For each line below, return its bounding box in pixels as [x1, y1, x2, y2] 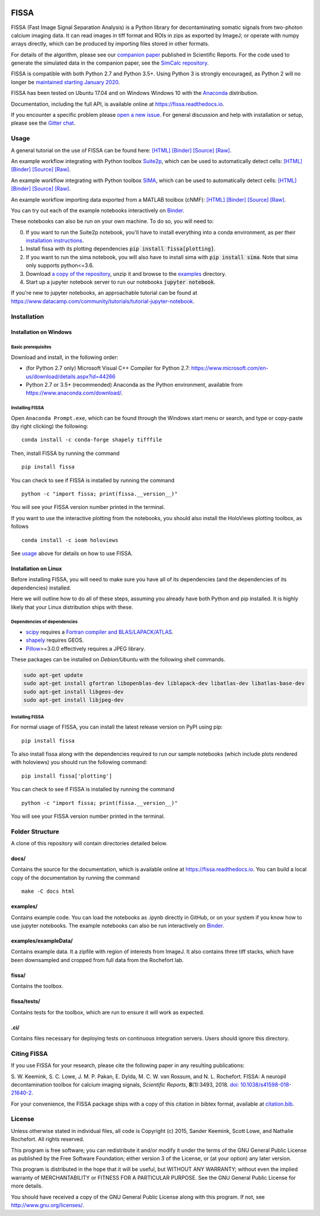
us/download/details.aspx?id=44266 [25, 373, 116, 380]
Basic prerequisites [11, 344, 52, 350]
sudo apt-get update [23, 672, 83, 679]
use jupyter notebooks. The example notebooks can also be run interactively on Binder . [11, 922, 225, 929]
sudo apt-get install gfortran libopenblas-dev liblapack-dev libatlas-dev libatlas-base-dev [23, 680, 305, 687]
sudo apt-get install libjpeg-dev [23, 697, 124, 704]
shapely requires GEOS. [25, 636, 84, 644]
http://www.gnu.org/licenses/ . [11, 1201, 84, 1208]
